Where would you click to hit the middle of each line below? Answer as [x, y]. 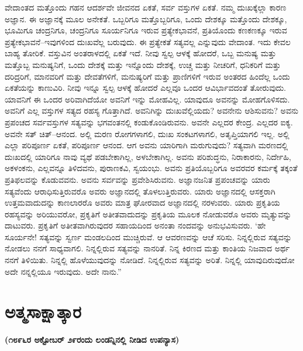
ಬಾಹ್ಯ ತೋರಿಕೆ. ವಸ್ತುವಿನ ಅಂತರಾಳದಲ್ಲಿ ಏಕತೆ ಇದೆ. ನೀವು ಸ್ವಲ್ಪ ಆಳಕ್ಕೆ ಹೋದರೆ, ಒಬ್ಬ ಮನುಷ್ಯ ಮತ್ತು [141, 53]
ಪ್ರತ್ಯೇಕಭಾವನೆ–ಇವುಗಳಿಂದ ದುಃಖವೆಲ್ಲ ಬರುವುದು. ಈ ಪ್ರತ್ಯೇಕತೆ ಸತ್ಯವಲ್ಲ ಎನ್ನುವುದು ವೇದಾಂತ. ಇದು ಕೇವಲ [148, 41]
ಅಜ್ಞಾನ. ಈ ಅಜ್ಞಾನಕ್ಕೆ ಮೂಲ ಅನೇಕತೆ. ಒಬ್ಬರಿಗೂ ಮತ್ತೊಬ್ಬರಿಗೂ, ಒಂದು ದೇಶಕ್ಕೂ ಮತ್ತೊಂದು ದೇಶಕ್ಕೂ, [146, 18]
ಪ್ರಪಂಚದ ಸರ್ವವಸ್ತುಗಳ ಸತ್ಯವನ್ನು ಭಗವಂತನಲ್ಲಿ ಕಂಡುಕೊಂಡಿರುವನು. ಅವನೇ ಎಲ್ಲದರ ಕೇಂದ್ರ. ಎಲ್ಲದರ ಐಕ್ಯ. [149, 122]
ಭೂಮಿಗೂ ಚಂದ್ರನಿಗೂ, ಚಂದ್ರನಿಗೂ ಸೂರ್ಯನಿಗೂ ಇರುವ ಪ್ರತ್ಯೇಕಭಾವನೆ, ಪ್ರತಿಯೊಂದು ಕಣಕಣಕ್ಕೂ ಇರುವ [146, 30]
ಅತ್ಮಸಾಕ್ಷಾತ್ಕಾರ [43, 311]
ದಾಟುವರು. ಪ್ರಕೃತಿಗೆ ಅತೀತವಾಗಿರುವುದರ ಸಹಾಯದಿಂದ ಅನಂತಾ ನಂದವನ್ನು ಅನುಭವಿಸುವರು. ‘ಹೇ [135, 225]
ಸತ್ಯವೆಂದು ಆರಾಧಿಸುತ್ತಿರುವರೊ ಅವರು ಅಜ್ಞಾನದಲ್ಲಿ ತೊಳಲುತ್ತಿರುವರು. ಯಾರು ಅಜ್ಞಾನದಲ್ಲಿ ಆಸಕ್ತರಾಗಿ [140, 191]
